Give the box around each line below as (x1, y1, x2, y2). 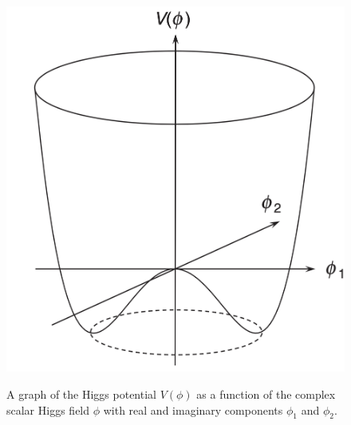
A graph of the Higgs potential (6, 386, 156, 403)
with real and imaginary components (103, 401, 283, 418)
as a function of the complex (196, 386, 336, 403)
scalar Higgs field (6, 401, 90, 418)
